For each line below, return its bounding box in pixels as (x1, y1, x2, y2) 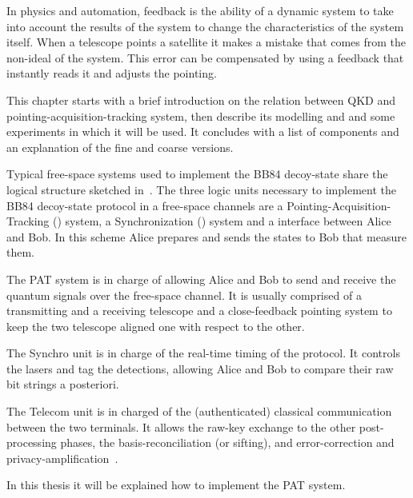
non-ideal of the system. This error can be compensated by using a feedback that (6, 49, 404, 66)
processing (6, 434, 57, 451)
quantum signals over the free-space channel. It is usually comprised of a (6, 286, 362, 303)
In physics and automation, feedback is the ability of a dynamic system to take (6, 2, 394, 18)
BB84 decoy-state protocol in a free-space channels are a (6, 197, 283, 213)
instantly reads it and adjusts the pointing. (6, 65, 217, 82)
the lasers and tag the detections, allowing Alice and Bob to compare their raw (6, 360, 394, 376)
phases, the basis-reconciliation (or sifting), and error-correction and (60, 434, 395, 451)
